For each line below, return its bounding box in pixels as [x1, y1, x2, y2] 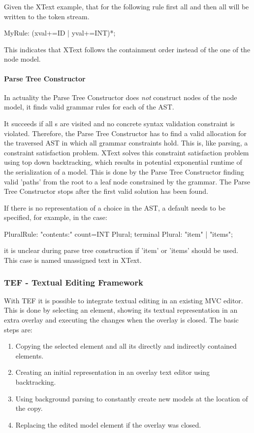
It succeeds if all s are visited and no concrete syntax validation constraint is [4, 118, 235, 128]
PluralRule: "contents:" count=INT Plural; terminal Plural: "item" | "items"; [4, 228, 233, 239]
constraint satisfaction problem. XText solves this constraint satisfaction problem [4, 147, 249, 157]
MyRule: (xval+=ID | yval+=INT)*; [4, 28, 116, 38]
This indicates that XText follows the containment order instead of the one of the [4, 44, 251, 54]
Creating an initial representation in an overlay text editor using [15, 367, 210, 377]
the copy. [15, 403, 43, 413]
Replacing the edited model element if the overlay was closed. [15, 419, 201, 430]
